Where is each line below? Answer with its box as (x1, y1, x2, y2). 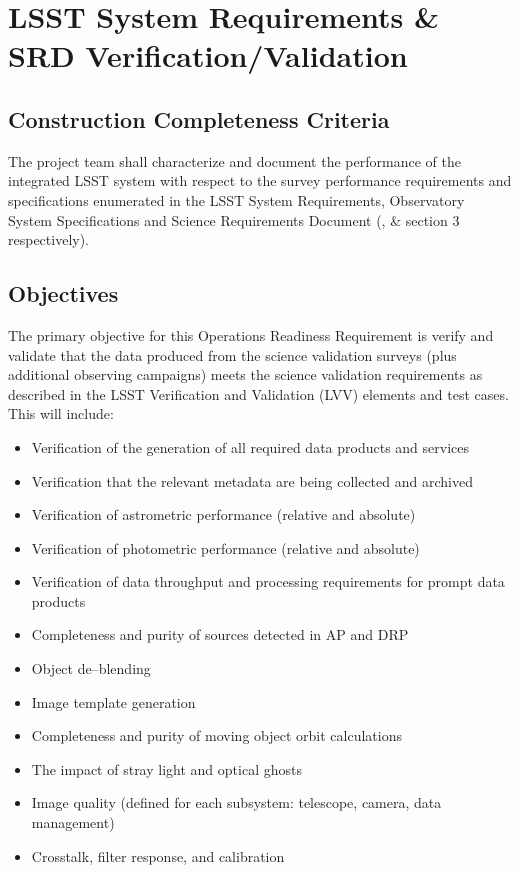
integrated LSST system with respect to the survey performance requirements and (8, 170, 512, 191)
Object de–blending (31, 658, 151, 679)
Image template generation (31, 691, 196, 712)
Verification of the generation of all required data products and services (31, 436, 470, 457)
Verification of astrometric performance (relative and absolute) (31, 504, 416, 525)
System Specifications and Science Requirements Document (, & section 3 (8, 209, 460, 230)
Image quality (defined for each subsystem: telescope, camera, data (31, 792, 442, 813)
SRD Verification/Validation (8, 35, 408, 76)
